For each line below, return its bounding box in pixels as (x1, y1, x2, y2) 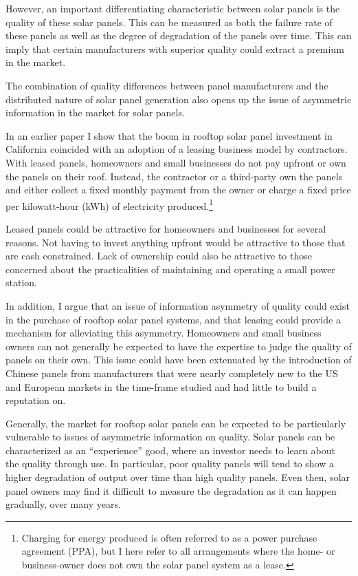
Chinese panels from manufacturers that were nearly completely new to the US (5, 365, 338, 380)
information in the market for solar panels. (5, 105, 185, 120)
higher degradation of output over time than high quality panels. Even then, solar (5, 470, 350, 484)
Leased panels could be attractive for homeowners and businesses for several (5, 221, 326, 235)
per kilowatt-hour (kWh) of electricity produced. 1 (5, 196, 213, 213)
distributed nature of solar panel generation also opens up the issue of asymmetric (5, 92, 352, 106)
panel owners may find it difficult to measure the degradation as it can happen (5, 483, 337, 498)
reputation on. (5, 393, 66, 407)
